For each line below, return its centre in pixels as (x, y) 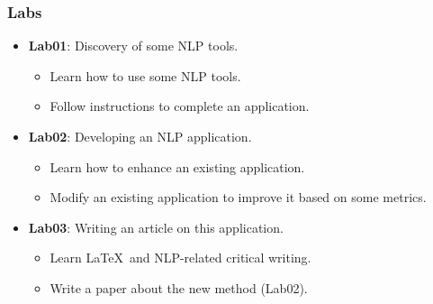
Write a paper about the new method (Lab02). (179, 287)
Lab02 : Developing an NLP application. (140, 136)
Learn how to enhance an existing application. (177, 166)
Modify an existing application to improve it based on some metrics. (238, 197)
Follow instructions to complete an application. (180, 106)
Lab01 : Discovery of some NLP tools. (133, 46)
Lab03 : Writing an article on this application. (156, 227)
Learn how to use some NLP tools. (145, 75)
